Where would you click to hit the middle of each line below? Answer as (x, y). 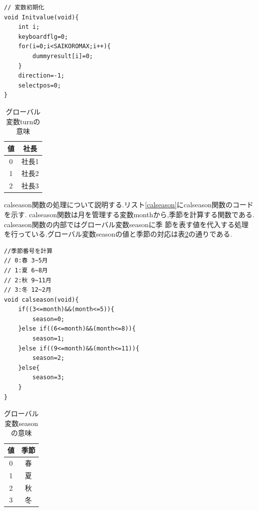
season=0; (48, 319)
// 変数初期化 (24, 7)
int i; (29, 27)
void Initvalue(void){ (42, 17)
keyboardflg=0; (43, 37)
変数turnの (23, 121)
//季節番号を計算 (28, 251)
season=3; (48, 378)
